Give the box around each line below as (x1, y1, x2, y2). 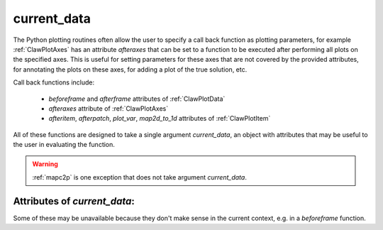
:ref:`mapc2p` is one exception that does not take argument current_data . (32, 172, 248, 181)
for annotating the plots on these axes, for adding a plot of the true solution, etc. (13, 65, 248, 74)
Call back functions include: (13, 78, 95, 87)
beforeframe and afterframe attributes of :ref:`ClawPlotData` (48, 94, 226, 103)
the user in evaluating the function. (13, 141, 115, 149)
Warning (32, 160, 58, 168)
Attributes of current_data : (13, 195, 135, 207)
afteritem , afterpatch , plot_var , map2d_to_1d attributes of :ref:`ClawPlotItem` (48, 114, 271, 123)
